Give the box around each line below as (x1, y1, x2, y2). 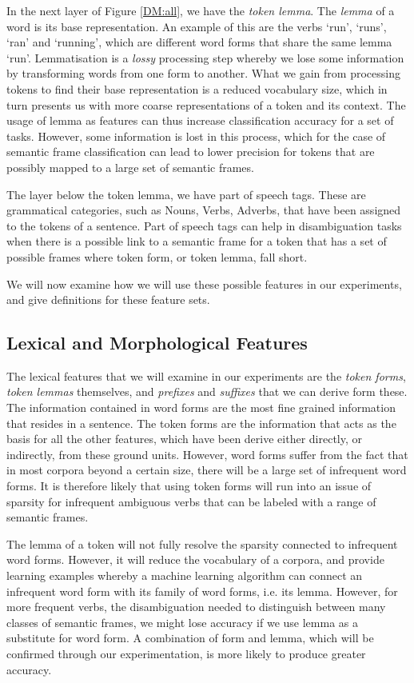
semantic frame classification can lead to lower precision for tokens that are (6, 143, 375, 160)
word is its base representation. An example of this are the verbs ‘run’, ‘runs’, (6, 18, 387, 34)
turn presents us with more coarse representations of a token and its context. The (6, 96, 406, 113)
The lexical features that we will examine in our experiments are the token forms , (6, 367, 406, 384)
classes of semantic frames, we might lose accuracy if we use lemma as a (6, 613, 358, 630)
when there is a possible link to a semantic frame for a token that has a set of (6, 233, 387, 250)
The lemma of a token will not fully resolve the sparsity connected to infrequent (6, 535, 398, 552)
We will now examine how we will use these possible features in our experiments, (6, 275, 402, 292)
